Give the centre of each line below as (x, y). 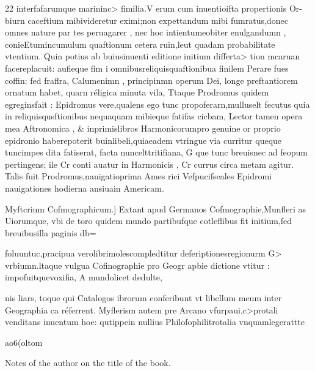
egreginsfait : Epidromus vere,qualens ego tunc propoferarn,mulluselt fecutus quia (157, 104)
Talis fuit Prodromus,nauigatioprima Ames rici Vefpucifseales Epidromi (138, 176)
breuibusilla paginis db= (51, 232)
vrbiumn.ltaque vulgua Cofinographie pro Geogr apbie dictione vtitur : (137, 265)
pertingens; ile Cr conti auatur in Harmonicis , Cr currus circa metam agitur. (150, 164)
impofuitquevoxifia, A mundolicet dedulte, (84, 277)
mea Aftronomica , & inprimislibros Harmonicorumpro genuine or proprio (143, 128)
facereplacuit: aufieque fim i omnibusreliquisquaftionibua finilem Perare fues (147, 68)
